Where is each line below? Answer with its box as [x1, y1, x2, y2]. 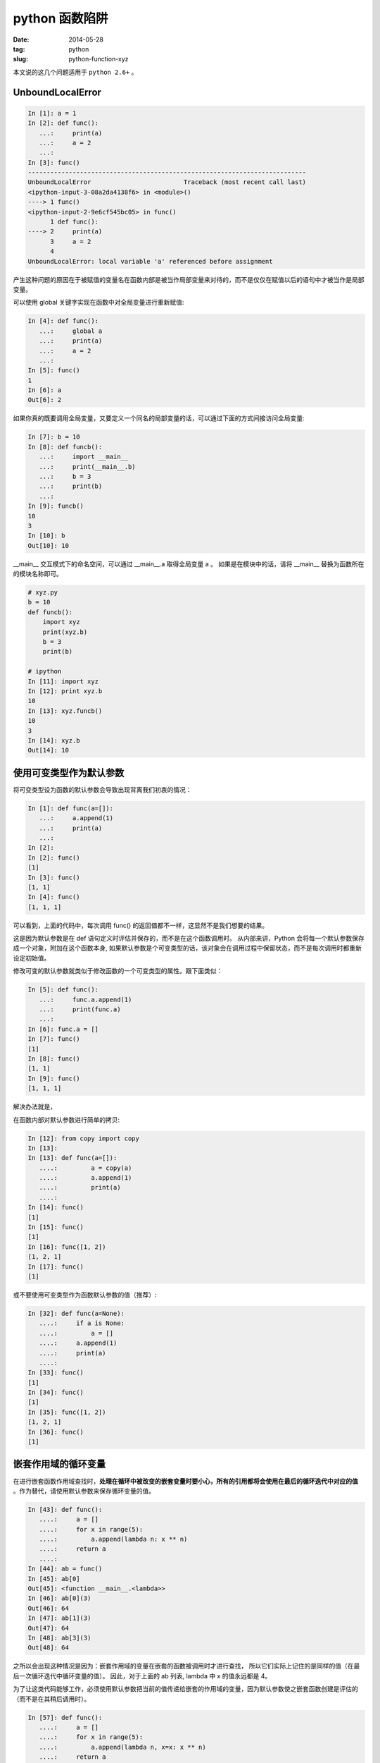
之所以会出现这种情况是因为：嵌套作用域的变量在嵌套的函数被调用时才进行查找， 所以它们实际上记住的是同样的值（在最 [13, 1661, 360, 1671]
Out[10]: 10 [27, 542, 70, 549]
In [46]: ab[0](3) [27, 1594, 91, 1602]
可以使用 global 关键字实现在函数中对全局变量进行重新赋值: [13, 298, 184, 307]
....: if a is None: [39, 1319, 125, 1327]
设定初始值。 [13, 953, 51, 962]
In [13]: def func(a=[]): [27, 1154, 118, 1162]
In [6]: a [27, 386, 62, 394]
